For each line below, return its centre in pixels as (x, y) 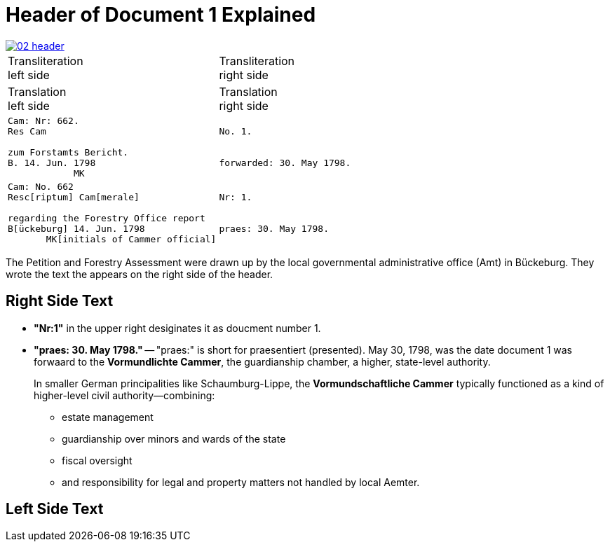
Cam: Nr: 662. (43, 120)
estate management (108, 417)
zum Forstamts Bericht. (68, 152)
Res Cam (27, 131)
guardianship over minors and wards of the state (174, 438)
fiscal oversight (97, 460)
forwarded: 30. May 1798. (285, 162)
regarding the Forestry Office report (107, 218)
